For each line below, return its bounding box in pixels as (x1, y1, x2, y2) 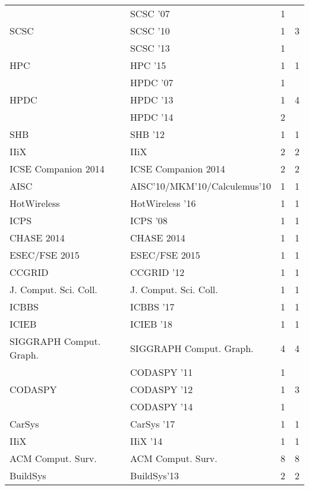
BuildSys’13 (130, 469, 179, 482)
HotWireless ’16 (130, 196, 196, 210)
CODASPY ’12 (130, 382, 193, 396)
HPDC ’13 (130, 93, 174, 106)
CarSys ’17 (130, 417, 175, 431)
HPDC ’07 (130, 76, 174, 89)
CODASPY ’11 (130, 365, 193, 379)
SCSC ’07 (130, 7, 170, 20)
